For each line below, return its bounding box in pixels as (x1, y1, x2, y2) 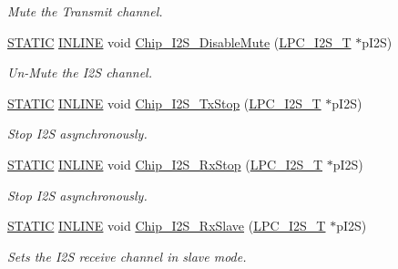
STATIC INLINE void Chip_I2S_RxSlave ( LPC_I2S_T (7, 216, 326, 235)
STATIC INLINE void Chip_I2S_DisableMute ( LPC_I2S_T (7, 32, 352, 51)
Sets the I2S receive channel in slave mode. (7, 246, 247, 265)
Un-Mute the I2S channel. (7, 63, 152, 82)
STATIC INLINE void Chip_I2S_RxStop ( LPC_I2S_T (7, 154, 322, 173)
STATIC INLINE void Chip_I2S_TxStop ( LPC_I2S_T (7, 93, 321, 112)
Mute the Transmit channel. (7, 2, 163, 20)
